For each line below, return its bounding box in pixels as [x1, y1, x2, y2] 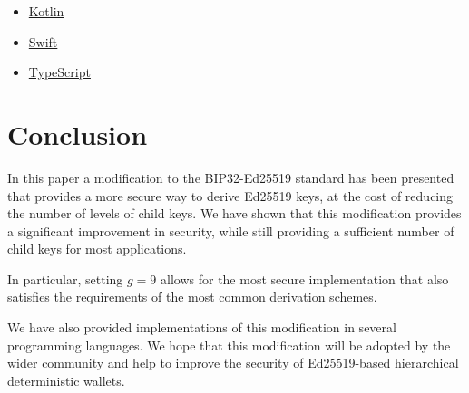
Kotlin [28, 2, 64, 20]
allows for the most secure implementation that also [161, 269, 449, 288]
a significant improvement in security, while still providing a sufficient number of [7, 221, 454, 240]
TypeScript [28, 62, 91, 81]
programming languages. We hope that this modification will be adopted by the [7, 335, 451, 354]
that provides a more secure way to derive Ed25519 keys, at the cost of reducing [7, 186, 454, 205]
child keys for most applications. [7, 239, 187, 258]
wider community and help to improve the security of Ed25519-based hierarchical [7, 353, 459, 372]
